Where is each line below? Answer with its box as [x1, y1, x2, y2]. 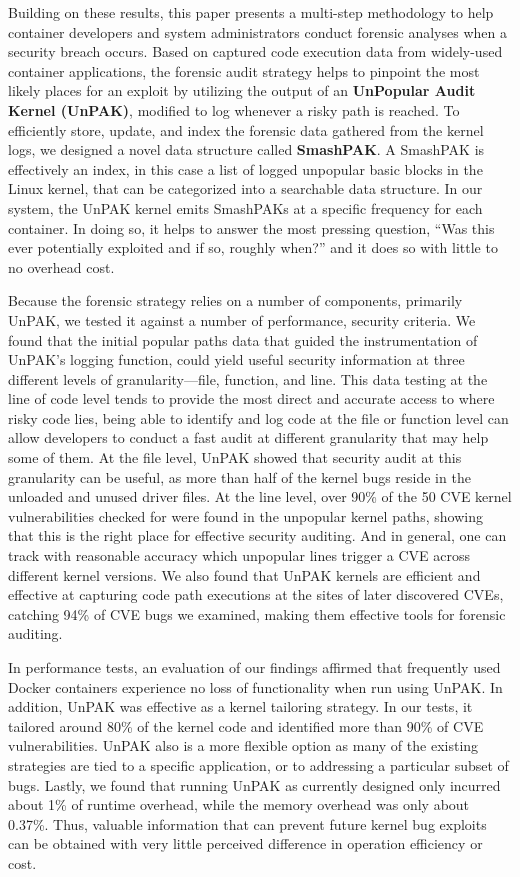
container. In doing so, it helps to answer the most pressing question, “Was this [8, 217, 495, 238]
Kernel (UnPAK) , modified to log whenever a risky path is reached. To [8, 99, 460, 120]
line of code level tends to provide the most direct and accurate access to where [8, 388, 495, 409]
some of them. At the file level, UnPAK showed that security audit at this [8, 447, 462, 468]
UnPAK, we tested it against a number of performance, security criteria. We [8, 309, 476, 330]
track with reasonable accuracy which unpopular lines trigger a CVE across [8, 545, 470, 566]
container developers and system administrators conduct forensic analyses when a [8, 21, 507, 42]
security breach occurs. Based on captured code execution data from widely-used [8, 41, 503, 62]
